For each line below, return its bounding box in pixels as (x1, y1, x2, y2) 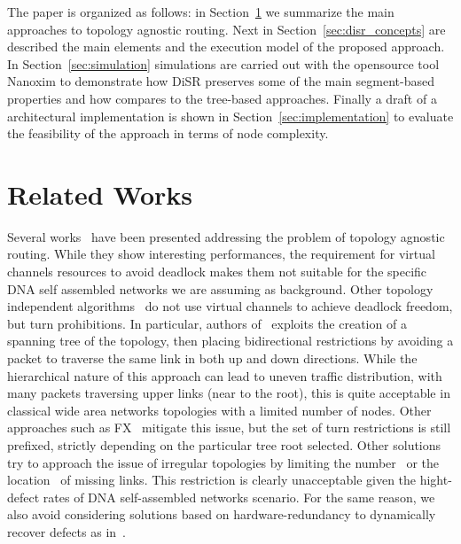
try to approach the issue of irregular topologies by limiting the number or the (7, 453, 440, 471)
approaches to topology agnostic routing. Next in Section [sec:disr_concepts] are (7, 19, 446, 38)
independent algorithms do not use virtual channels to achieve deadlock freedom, (7, 297, 453, 315)
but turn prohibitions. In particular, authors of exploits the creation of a (7, 314, 407, 332)
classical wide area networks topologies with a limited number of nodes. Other (7, 400, 432, 419)
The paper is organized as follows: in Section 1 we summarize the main (7, 3, 395, 20)
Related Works (7, 175, 193, 212)
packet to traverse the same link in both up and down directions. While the (7, 349, 418, 368)
